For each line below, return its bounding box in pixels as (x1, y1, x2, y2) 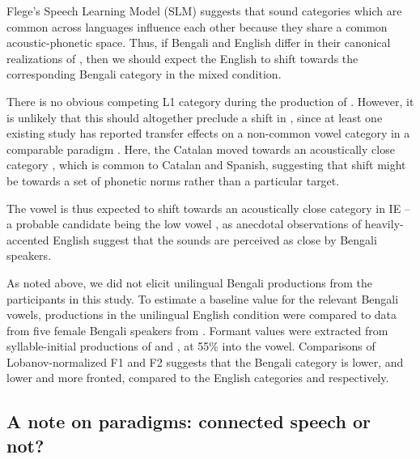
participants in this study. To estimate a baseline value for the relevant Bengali (6, 290, 399, 307)
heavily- (364, 215, 404, 232)
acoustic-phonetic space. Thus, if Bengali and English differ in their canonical (6, 34, 391, 51)
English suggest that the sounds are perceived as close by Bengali (53, 231, 377, 248)
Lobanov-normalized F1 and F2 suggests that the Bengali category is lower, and (6, 353, 404, 370)
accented (6, 231, 49, 248)
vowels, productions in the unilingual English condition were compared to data (6, 306, 397, 323)
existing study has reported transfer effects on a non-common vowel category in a (6, 125, 410, 142)
